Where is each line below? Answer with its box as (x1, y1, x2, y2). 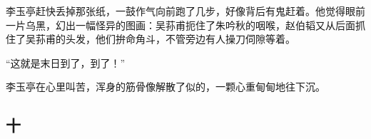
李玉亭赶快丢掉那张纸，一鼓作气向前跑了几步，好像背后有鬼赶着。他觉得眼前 (6, 4, 365, 18)
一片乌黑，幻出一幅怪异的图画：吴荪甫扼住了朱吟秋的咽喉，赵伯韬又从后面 (6, 17, 355, 32)
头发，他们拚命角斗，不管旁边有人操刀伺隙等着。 (65, 31, 295, 46)
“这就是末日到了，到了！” (6, 55, 126, 70)
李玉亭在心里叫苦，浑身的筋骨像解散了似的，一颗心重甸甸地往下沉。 (6, 79, 325, 94)
